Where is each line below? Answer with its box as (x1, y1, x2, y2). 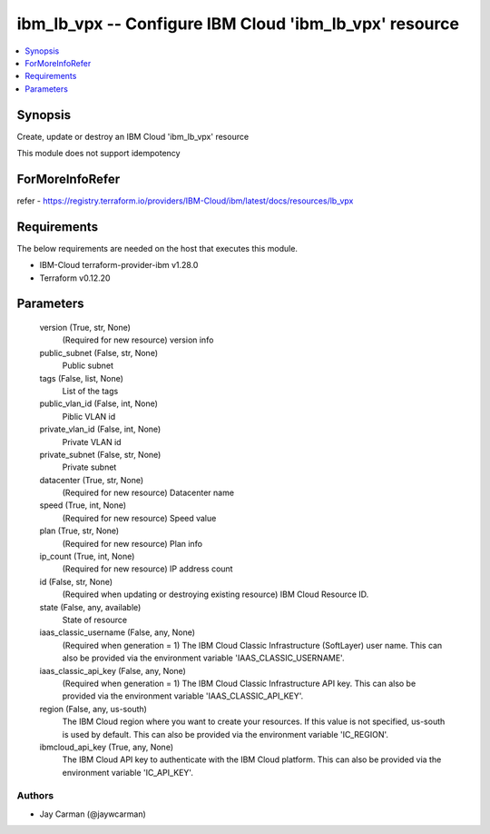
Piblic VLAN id (62, 411, 116, 422)
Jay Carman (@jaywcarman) (39, 809, 147, 819)
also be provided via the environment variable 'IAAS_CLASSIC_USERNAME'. (62, 652, 345, 663)
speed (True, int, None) (39, 500, 127, 511)
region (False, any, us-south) (39, 703, 147, 714)
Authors (16, 789, 54, 802)
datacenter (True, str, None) (39, 474, 144, 485)
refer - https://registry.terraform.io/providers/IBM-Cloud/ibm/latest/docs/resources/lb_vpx (16, 195, 354, 206)
